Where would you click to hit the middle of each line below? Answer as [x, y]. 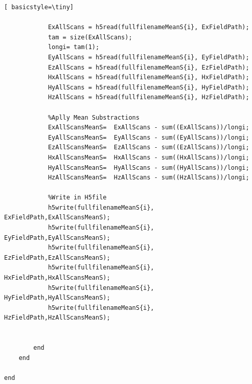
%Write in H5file [77, 198]
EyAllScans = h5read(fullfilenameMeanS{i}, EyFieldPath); [148, 57]
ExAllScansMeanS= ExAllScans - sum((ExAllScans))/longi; [148, 128]
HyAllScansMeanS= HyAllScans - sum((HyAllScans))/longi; [148, 167]
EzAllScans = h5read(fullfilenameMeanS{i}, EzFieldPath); [148, 67]
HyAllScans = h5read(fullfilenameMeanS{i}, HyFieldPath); [148, 87]
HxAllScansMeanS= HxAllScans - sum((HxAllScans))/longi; [148, 157]
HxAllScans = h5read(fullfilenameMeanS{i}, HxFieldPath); [148, 77]
